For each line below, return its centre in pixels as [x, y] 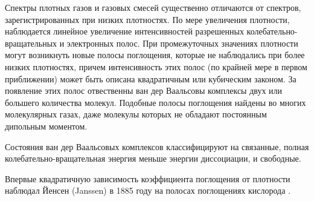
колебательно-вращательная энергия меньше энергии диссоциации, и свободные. [153, 158]
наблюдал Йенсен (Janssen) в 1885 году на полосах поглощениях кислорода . [148, 190]
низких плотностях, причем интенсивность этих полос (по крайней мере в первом [156, 66]
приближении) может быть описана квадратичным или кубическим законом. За [151, 78]
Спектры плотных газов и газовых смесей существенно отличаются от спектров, [153, 7]
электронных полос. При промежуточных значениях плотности [182, 43]
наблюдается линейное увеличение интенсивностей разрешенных [124, 31]
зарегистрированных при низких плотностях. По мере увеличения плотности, [147, 19]
